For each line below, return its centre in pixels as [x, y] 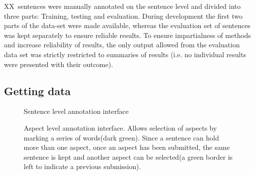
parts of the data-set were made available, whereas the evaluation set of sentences [127, 25]
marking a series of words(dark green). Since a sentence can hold [121, 137]
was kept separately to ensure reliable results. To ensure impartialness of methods [127, 35]
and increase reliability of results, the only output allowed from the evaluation [122, 45]
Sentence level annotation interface [76, 111]
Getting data [37, 90]
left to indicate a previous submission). [82, 166]
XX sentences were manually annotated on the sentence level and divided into [122, 6]
